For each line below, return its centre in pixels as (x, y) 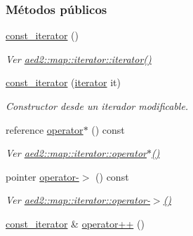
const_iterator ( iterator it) (63, 82)
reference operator (45, 129)
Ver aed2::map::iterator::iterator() (79, 58)
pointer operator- (42, 176)
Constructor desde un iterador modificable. (97, 106)
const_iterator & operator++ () (75, 223)
